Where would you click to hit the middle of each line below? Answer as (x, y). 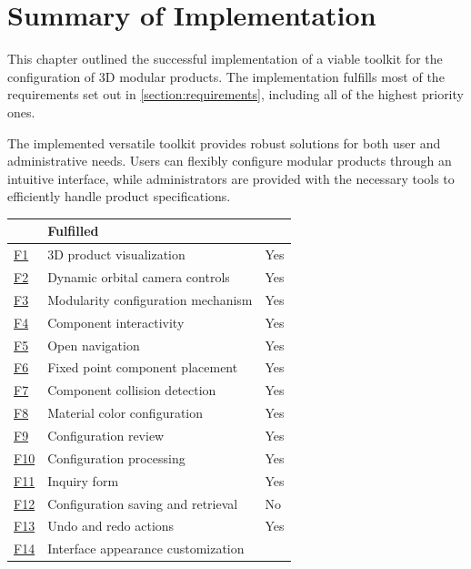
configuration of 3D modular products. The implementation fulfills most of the (226, 76)
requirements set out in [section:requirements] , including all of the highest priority (235, 94)
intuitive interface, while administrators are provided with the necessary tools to (231, 178)
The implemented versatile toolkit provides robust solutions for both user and (224, 142)
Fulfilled (73, 231)
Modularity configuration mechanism (150, 299)
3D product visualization (116, 254)
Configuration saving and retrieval (143, 503)
